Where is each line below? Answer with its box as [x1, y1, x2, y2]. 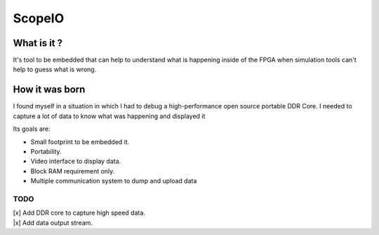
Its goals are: [13, 124, 51, 133]
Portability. [30, 147, 62, 155]
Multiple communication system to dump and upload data [30, 177, 197, 185]
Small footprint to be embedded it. [30, 137, 130, 146]
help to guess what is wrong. [13, 65, 97, 73]
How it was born [13, 84, 86, 96]
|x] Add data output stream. [13, 218, 93, 227]
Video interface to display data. [30, 157, 121, 166]
